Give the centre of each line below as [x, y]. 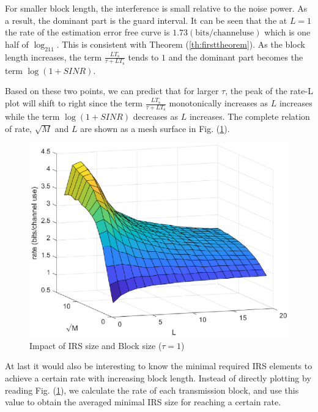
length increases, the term [54, 57]
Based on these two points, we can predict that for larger [112, 91]
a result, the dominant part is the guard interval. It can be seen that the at [146, 20]
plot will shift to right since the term [74, 103]
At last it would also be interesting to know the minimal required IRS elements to [159, 366]
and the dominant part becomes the [236, 57]
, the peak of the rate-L [269, 91]
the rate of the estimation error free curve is [87, 32]
